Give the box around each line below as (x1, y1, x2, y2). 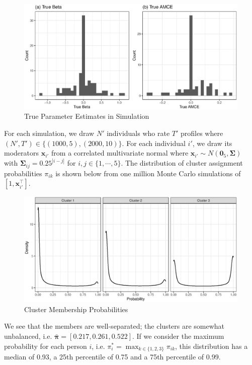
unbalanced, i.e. (4, 331, 52, 341)
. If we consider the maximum (132, 331, 224, 341)
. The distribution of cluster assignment (121, 158, 243, 168)
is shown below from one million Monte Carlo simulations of (55, 168, 241, 178)
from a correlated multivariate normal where (51, 148, 189, 158)
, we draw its (192, 137, 232, 148)
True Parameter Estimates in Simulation (24, 111, 149, 121)
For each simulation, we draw (4, 128, 95, 138)
